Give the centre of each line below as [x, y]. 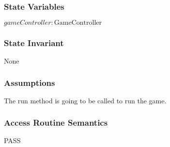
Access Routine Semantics [56, 122]
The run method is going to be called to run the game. [85, 101]
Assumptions [30, 82]
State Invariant [34, 43]
